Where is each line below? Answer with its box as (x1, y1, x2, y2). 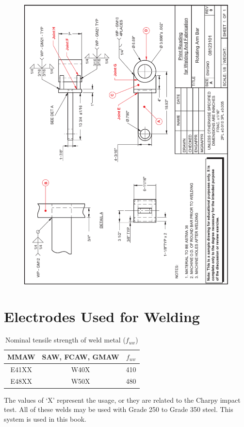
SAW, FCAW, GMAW (42, 351, 119, 361)
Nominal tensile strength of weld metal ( (5, 335, 126, 345)
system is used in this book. (4, 413, 86, 424)
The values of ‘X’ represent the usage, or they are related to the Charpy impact (4, 394, 241, 405)
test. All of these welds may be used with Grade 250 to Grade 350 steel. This (4, 404, 233, 414)
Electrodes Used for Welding (4, 307, 200, 326)
